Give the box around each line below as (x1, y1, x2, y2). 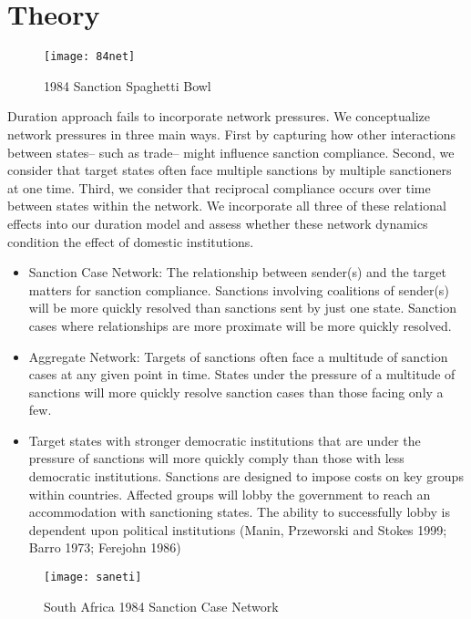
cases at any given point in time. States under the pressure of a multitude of (28, 365, 456, 384)
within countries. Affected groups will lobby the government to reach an (28, 484, 431, 503)
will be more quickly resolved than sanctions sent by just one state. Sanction (28, 298, 456, 317)
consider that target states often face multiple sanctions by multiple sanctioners (7, 160, 452, 180)
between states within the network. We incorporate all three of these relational (7, 196, 446, 215)
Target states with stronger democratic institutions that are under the (28, 430, 421, 449)
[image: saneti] (44, 571, 142, 584)
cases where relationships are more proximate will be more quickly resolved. (28, 315, 452, 335)
